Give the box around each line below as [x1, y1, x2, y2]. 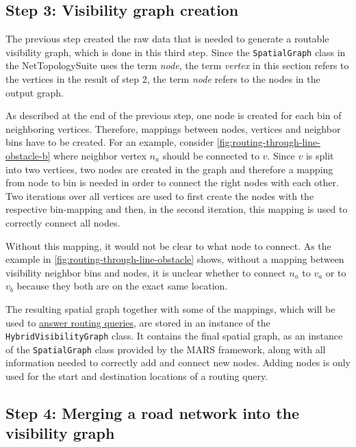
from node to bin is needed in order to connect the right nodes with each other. [5, 175, 339, 190]
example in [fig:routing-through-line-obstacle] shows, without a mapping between [5, 252, 344, 266]
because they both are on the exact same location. [16, 279, 228, 293]
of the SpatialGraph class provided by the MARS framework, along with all [5, 342, 326, 356]
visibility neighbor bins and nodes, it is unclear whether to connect [5, 265, 286, 279]
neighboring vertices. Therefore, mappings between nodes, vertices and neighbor [5, 121, 341, 136]
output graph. [5, 85, 64, 99]
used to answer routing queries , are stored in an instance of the [5, 315, 270, 329]
